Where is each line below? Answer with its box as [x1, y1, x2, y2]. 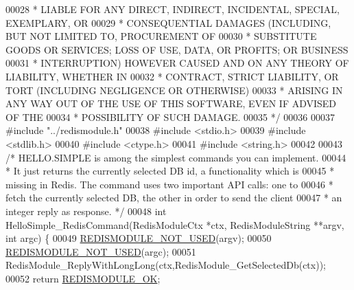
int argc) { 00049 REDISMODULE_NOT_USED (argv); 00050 [5, 231, 272, 245]
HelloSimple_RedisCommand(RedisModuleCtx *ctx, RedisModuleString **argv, [5, 217, 344, 232]
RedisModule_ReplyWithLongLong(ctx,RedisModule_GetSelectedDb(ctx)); [5, 258, 326, 272]
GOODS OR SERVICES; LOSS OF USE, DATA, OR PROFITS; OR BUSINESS [5, 42, 349, 56]
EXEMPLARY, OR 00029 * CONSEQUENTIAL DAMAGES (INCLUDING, [5, 15, 331, 30]
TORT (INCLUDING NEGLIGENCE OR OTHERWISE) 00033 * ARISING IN [5, 82, 343, 97]
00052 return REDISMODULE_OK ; [5, 271, 161, 285]
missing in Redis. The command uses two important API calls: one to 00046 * [5, 177, 333, 191]
